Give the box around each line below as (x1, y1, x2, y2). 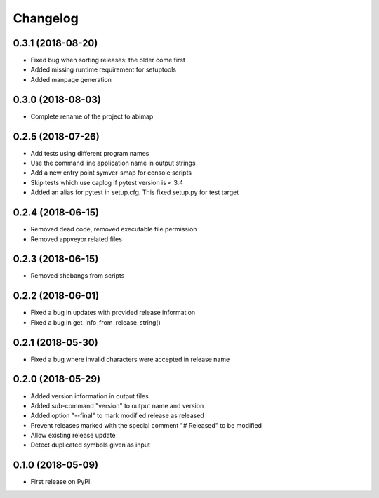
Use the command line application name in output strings (30, 159, 196, 168)
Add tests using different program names (30, 149, 149, 157)
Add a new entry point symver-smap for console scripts (30, 168, 192, 177)
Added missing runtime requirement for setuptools (30, 65, 177, 74)
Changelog (13, 11, 79, 26)
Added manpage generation (30, 75, 112, 83)
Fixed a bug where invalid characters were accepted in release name (30, 355, 230, 363)
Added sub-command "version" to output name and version (30, 401, 204, 410)
